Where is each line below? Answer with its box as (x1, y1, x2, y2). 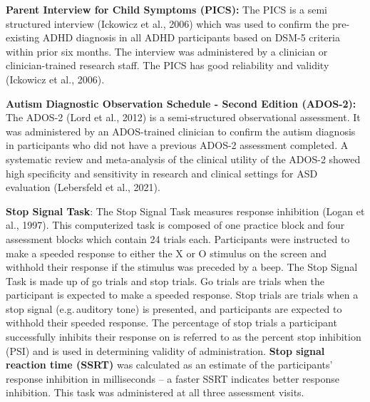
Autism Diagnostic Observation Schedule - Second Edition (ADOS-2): (6, 96, 356, 110)
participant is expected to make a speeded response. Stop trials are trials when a (6, 287, 359, 302)
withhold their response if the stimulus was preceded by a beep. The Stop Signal (6, 259, 358, 274)
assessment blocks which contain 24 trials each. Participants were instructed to (6, 231, 350, 246)
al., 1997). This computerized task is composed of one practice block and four (6, 217, 345, 232)
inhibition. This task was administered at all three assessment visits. (6, 385, 304, 400)
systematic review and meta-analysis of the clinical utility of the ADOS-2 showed (6, 151, 361, 166)
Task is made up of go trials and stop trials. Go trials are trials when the (6, 273, 324, 288)
